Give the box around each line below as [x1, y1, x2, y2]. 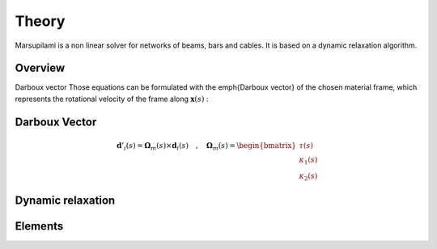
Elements [15, 219, 64, 233]
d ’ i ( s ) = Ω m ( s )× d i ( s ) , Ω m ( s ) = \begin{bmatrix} [116, 141, 297, 152]
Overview [15, 61, 66, 75]
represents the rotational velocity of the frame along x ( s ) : [15, 94, 209, 103]
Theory [15, 12, 66, 30]
